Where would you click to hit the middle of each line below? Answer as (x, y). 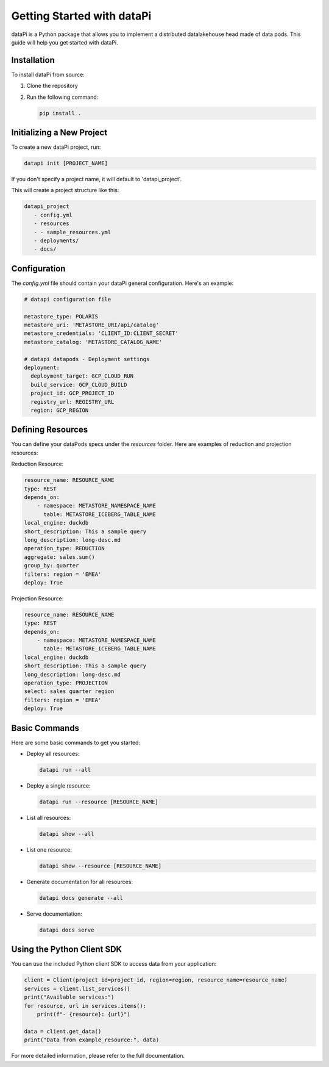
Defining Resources (50, 430)
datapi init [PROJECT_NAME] (66, 163)
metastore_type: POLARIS (61, 316)
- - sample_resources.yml (73, 232)
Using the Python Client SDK (66, 950)
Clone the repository (52, 86)
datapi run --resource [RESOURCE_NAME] (99, 802)
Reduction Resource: (37, 464)
